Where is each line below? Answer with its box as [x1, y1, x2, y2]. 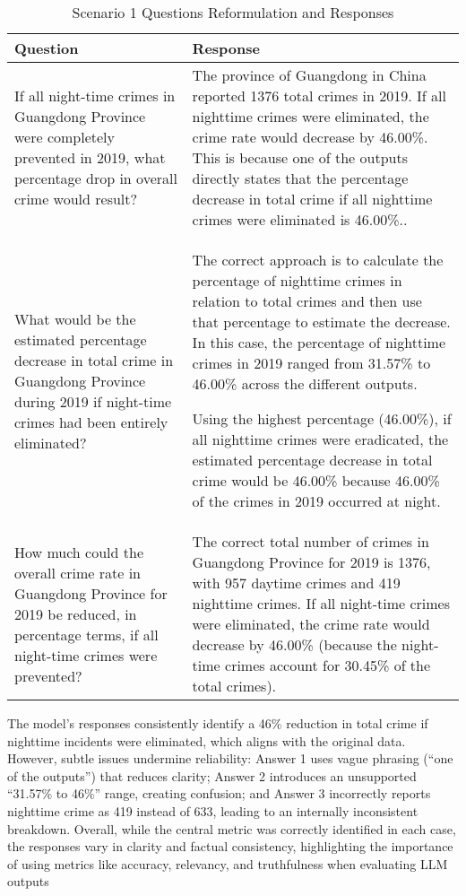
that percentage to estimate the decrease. [192, 311, 451, 332]
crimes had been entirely [14, 411, 168, 432]
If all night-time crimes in [14, 85, 176, 106]
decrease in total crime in [14, 349, 174, 370]
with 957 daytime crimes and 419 [192, 572, 401, 593]
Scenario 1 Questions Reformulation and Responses [72, 2, 394, 22]
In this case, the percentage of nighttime [192, 332, 446, 352]
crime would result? [14, 188, 138, 209]
